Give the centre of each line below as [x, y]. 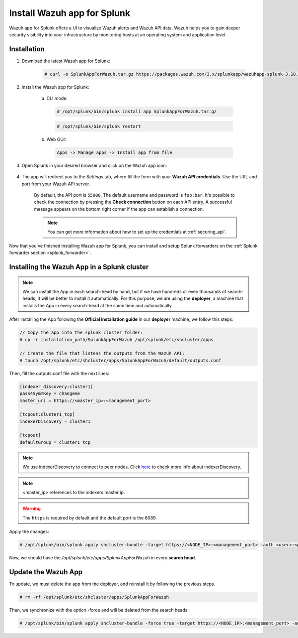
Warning [32, 509]
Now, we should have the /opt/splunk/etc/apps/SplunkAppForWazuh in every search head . [103, 558]
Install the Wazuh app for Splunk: [55, 87]
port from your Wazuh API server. [56, 184]
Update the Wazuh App [46, 572]
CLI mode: [57, 98]
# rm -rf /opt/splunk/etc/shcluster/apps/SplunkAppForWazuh [94, 597]
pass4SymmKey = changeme [50, 394]
